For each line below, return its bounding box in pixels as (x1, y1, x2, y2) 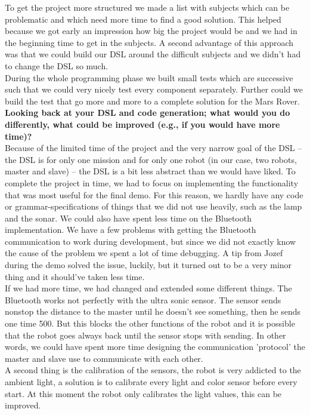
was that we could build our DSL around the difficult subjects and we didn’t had (5, 48, 301, 60)
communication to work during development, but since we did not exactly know (5, 235, 296, 247)
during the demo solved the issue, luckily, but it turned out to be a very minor (5, 259, 292, 271)
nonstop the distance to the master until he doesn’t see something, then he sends (5, 305, 301, 318)
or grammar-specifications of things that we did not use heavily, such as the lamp (5, 200, 302, 213)
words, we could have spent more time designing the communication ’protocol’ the (5, 340, 305, 353)
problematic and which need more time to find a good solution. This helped (5, 13, 281, 25)
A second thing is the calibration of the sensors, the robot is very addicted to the (5, 364, 301, 376)
